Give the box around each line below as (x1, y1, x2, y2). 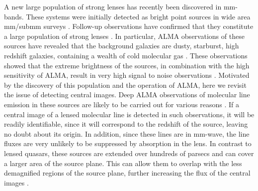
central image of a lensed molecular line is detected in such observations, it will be (4, 109, 255, 119)
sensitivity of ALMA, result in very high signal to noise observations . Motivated (4, 70, 250, 80)
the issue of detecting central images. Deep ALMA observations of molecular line (4, 89, 250, 100)
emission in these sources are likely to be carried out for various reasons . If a (4, 99, 239, 109)
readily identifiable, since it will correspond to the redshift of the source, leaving (4, 119, 248, 129)
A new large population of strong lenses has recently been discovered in (4, 1, 222, 11)
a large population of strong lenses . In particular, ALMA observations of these (4, 30, 245, 41)
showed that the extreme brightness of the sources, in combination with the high (4, 60, 250, 70)
